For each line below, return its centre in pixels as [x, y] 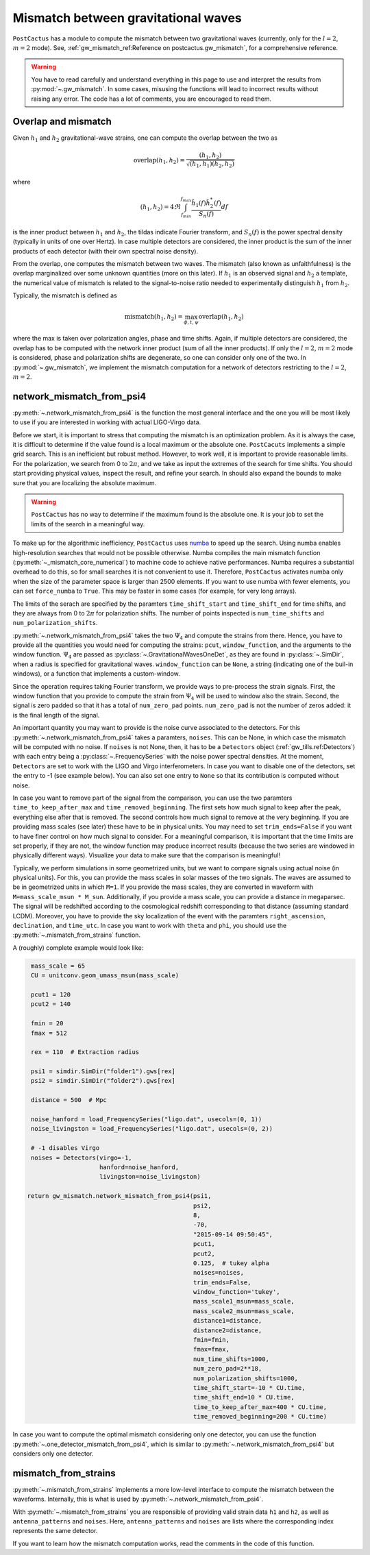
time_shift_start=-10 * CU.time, [249, 1387]
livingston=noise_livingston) [150, 1177]
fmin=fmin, [211, 1340]
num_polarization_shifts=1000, [245, 1378]
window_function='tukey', [236, 1292]
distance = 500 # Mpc [69, 1100]
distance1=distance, [227, 1321]
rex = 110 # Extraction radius [85, 1052]
